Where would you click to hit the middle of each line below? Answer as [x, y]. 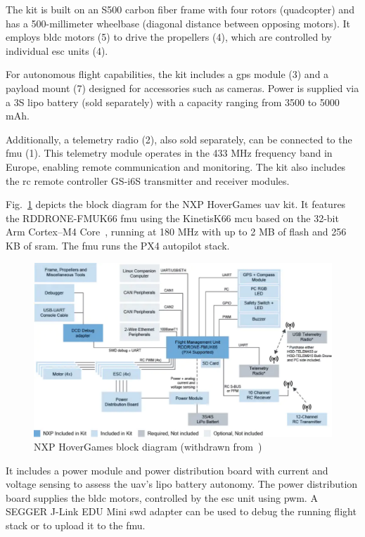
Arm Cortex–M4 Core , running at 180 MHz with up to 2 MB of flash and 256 [176, 232]
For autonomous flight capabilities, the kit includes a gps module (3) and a [167, 74]
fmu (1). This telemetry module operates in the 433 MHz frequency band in [169, 153]
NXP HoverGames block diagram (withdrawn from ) [148, 447]
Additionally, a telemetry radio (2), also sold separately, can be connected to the [179, 139]
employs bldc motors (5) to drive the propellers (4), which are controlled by [169, 37]
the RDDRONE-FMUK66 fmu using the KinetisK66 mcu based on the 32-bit [172, 218]
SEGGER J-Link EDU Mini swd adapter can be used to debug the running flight [181, 511]
